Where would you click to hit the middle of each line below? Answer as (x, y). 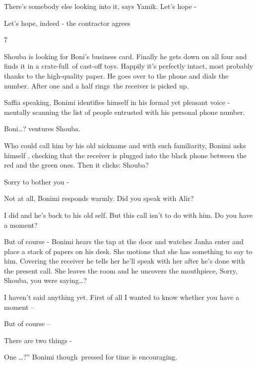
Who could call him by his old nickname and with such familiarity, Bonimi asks (125, 145)
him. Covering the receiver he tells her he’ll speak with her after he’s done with (125, 261)
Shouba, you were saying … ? (45, 280)
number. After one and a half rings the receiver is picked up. (96, 85)
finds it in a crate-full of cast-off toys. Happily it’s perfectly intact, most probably (129, 66)
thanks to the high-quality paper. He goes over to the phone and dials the (116, 75)
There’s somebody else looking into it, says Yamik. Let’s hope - (100, 6)
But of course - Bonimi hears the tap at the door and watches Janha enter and (124, 241)
